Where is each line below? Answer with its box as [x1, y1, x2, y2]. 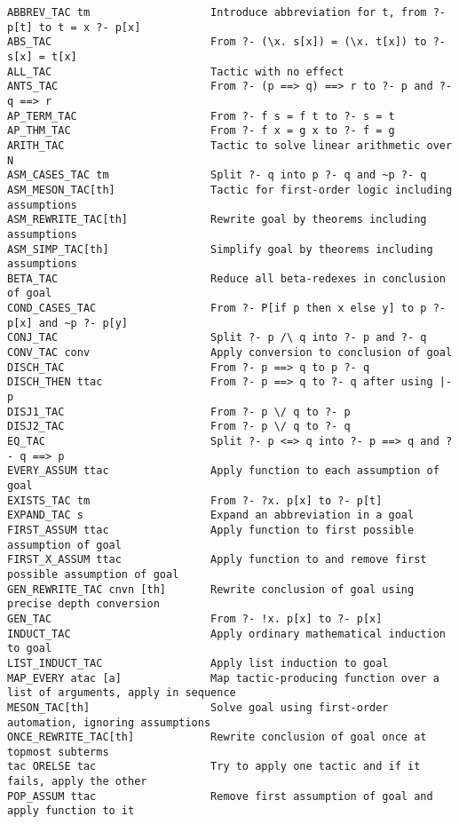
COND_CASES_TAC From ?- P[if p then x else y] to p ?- [7, 302, 446, 315]
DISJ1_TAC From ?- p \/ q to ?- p [7, 405, 351, 418]
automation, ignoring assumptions [7, 716, 211, 729]
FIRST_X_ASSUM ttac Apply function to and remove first [7, 553, 427, 566]
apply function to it [7, 804, 135, 818]
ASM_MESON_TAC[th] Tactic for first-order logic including [7, 183, 453, 196]
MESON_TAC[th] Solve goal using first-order [7, 701, 389, 714]
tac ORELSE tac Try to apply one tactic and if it [7, 760, 421, 773]
